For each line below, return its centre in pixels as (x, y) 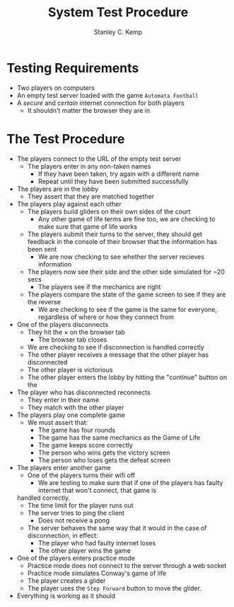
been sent (42, 249)
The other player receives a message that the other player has (118, 355)
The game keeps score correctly (86, 445)
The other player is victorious (70, 369)
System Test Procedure (118, 12)
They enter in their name (63, 400)
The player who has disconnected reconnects (84, 392)
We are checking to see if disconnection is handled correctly (116, 347)
